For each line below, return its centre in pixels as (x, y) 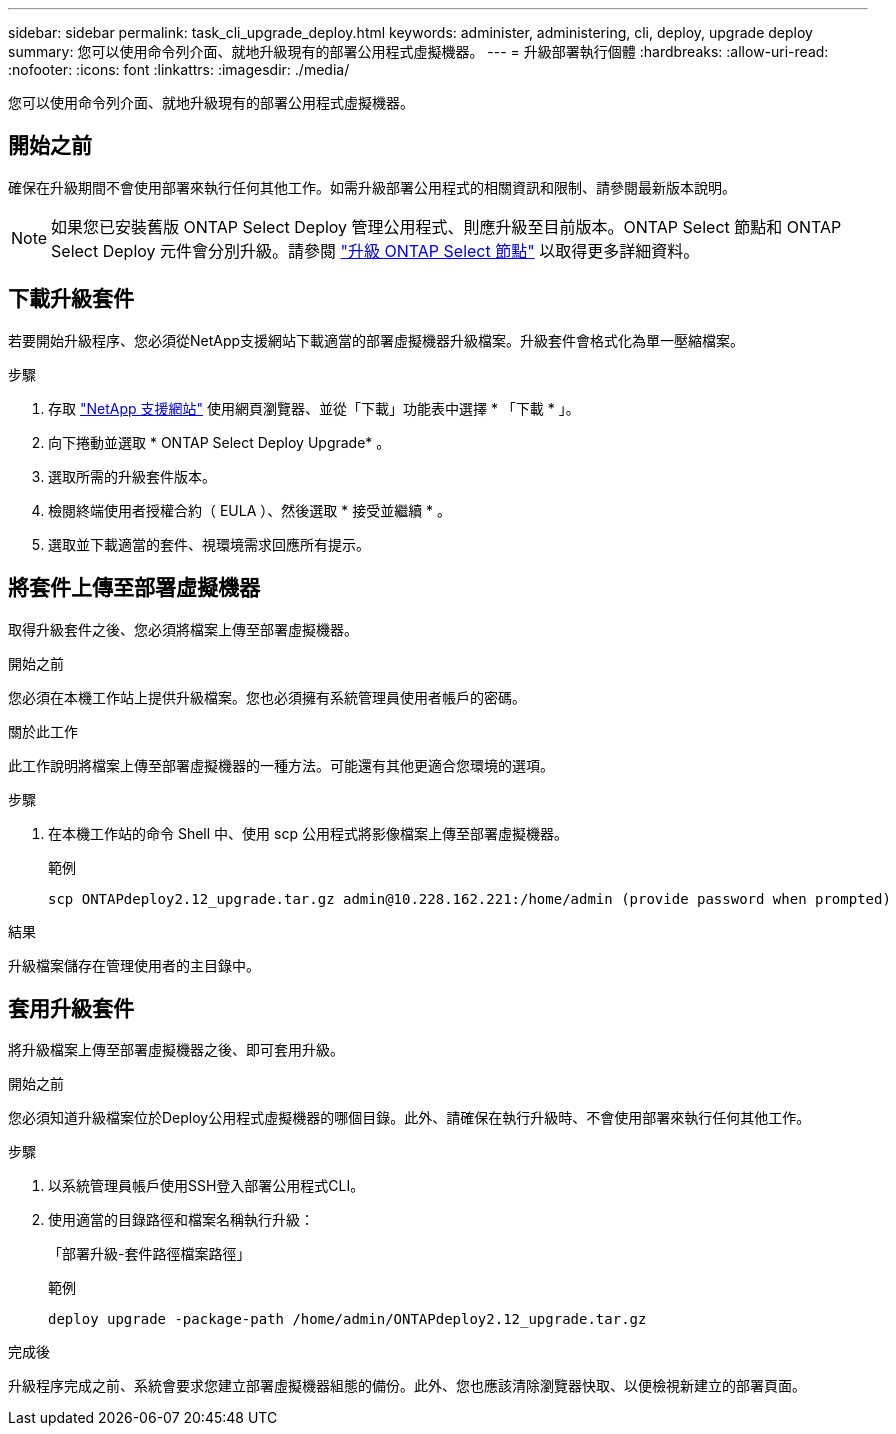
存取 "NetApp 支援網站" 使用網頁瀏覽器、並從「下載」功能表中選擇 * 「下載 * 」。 (314, 408)
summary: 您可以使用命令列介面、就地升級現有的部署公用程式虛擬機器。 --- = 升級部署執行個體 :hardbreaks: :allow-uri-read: (418, 51)
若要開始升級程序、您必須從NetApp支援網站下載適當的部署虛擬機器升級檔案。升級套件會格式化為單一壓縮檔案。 (376, 340)
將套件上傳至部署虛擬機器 (134, 588)
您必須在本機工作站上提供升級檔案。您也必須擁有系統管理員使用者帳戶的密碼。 (267, 697)
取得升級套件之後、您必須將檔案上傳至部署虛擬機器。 (183, 629)
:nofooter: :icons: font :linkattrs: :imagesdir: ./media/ (179, 69)
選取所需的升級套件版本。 (132, 476)
